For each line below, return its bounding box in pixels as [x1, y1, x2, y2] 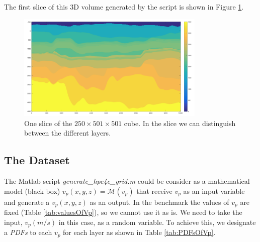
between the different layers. [24, 128, 111, 138]
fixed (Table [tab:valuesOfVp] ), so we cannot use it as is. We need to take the [4, 207, 242, 217]
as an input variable [183, 185, 245, 196]
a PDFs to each [4, 227, 52, 237]
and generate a [4, 196, 50, 207]
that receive [136, 185, 172, 196]
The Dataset [4, 152, 70, 168]
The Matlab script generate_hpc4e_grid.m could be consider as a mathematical [4, 176, 250, 186]
